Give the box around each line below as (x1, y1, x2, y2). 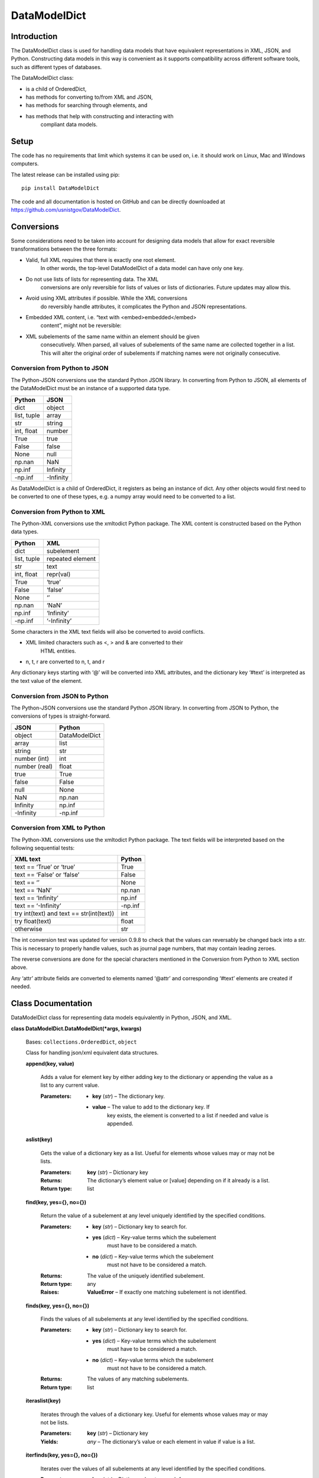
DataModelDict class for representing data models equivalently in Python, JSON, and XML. (11, 1014, 232, 1021)
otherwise (14, 925, 43, 934)
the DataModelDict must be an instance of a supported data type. (11, 385, 171, 392)
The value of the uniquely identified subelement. (87, 1272, 205, 1279)
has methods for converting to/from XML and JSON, (25, 93, 153, 101)
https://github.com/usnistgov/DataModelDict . (11, 206, 121, 213)
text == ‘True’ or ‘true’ (14, 863, 76, 871)
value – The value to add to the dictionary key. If (92, 1103, 210, 1111)
